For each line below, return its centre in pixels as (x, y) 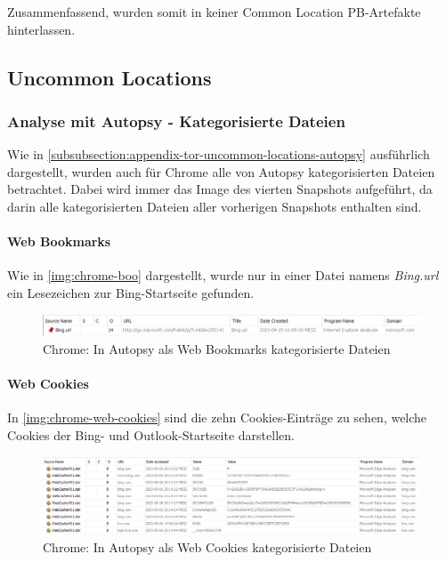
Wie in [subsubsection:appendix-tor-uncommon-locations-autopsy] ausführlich (219, 154)
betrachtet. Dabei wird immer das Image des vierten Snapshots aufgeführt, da (220, 189)
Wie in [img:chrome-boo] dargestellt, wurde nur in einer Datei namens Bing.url (223, 275)
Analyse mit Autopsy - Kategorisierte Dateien (176, 120)
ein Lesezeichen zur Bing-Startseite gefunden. (131, 292)
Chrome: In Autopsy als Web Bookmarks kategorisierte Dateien (217, 349)
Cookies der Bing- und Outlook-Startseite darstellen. (151, 435)
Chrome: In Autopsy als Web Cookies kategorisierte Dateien (207, 546)
